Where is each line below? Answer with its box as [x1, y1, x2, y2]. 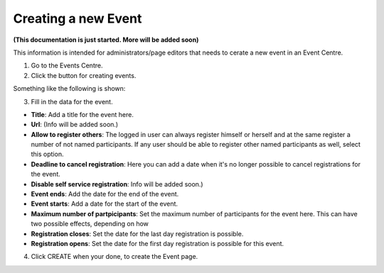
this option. [31, 150, 64, 159]
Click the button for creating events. [31, 71, 137, 79]
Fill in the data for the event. [31, 97, 113, 106]
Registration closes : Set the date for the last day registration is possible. [31, 229, 244, 238]
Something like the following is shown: [13, 84, 126, 93]
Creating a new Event [13, 11, 142, 26]
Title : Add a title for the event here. [31, 110, 134, 118]
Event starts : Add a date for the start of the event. [31, 199, 178, 208]
